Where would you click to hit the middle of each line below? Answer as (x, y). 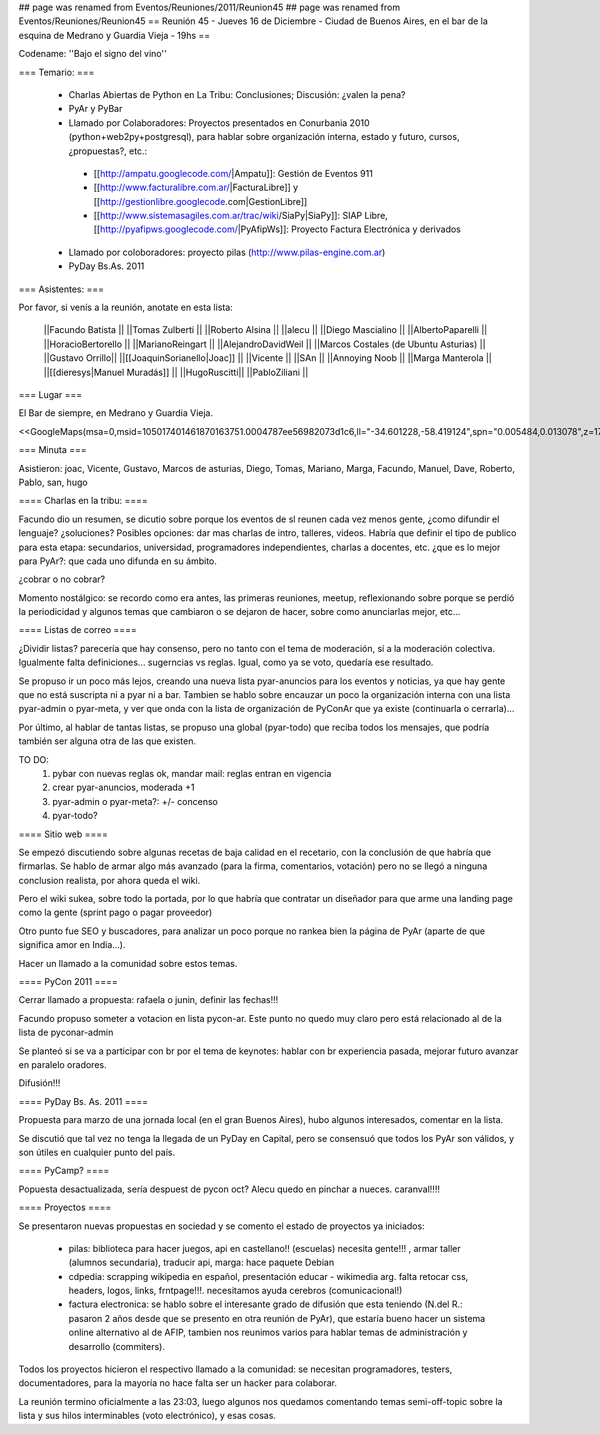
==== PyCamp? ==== (64, 1171)
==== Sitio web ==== (63, 834)
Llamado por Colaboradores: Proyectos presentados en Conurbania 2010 (219, 122)
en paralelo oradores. (62, 1064)
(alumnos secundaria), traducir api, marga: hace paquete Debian (201, 1262)
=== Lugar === (50, 394)
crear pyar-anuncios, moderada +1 (123, 787)
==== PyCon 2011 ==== (68, 982)
